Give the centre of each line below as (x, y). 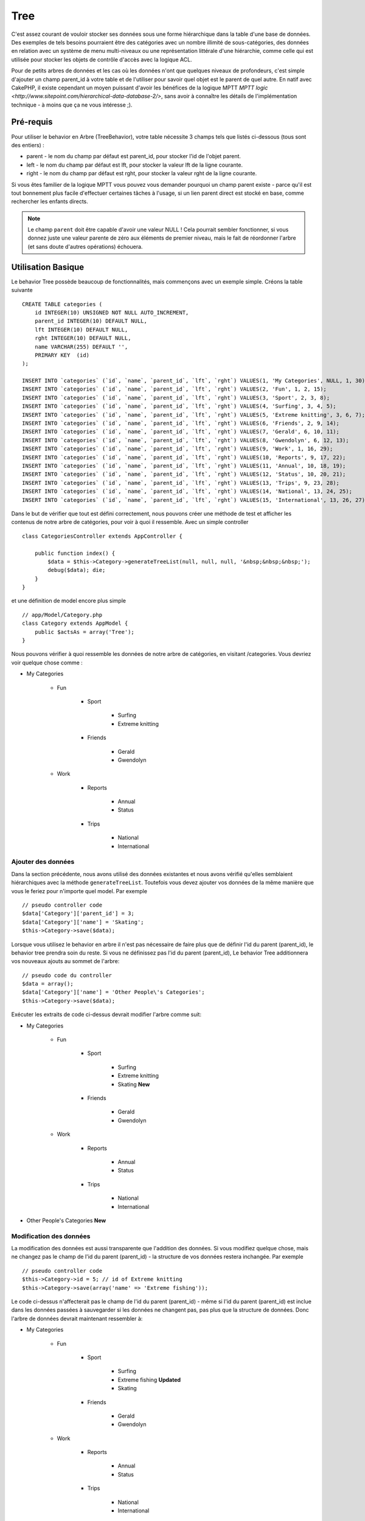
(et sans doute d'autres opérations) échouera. (85, 246)
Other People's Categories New (66, 1220)
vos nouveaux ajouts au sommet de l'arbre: (65, 961)
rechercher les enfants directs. (50, 201)
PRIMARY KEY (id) (62, 355)
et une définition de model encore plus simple (68, 601)
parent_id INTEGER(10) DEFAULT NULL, (91, 321)
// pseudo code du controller (67, 975)
